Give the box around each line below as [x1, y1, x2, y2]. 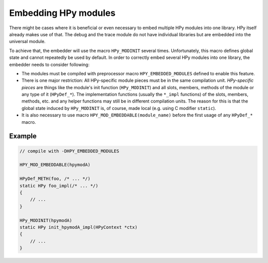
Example [9, 132, 37, 141]
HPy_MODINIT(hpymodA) [19, 217, 72, 223]
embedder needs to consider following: [9, 61, 90, 67]
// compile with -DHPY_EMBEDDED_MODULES [19, 148, 119, 154]
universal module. [9, 39, 46, 45]
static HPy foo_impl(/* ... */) [19, 183, 99, 188]
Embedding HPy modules [9, 7, 116, 18]
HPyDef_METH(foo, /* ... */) [19, 176, 91, 182]
